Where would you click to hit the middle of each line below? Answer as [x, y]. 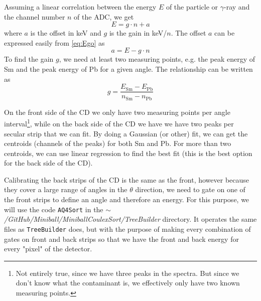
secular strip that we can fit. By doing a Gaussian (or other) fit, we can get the [126, 133]
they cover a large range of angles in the [66, 189]
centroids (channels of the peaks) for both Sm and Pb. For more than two [118, 143]
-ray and [237, 7]
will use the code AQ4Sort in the [54, 209]
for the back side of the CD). [48, 163]
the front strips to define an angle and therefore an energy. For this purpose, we [127, 199]
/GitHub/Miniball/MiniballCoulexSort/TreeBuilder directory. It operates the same [130, 219]
